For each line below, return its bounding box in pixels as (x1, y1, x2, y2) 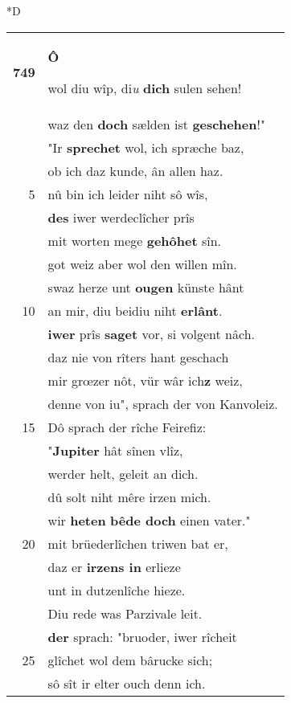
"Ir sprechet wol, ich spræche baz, (47, 137, 244, 157)
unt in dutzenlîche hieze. (47, 580, 186, 599)
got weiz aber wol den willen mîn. (47, 254, 237, 273)
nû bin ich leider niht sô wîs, (47, 184, 208, 203)
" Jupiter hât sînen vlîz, (47, 440, 183, 460)
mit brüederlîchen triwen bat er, (47, 533, 228, 553)
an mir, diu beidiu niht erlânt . (47, 300, 223, 320)
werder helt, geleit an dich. (47, 464, 199, 483)
